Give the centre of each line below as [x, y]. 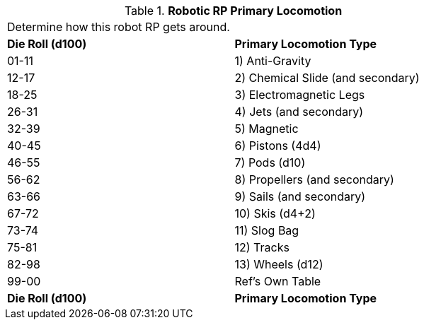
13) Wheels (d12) [279, 264]
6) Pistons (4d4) [278, 146]
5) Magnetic [267, 129]
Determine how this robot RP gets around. [119, 27]
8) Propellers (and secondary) [314, 179]
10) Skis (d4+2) [275, 213]
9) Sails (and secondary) [300, 196]
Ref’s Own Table [278, 281]
